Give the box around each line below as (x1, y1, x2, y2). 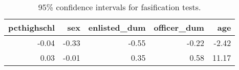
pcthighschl (8, 21, 55, 33)
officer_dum (154, 21, 204, 33)
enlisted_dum (88, 21, 146, 33)
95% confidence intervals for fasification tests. (38, 1, 201, 13)
